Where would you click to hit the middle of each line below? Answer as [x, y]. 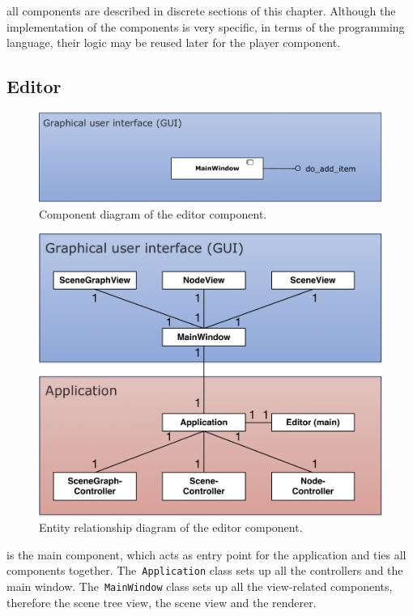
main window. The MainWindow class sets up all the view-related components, [200, 586]
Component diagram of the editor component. [153, 213]
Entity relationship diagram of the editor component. [171, 527]
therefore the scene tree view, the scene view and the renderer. [162, 602]
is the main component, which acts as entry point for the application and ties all [206, 554]
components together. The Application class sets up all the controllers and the [205, 570]
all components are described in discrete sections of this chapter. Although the [201, 11]
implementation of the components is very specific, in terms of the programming [206, 26]
